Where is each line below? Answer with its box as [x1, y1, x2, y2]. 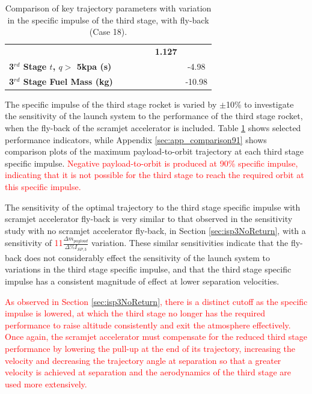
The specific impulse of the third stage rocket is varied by [5, 97, 217, 110]
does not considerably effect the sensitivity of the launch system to [24, 251, 271, 263]
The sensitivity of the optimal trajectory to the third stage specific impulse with [5, 200, 301, 213]
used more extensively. [5, 377, 87, 390]
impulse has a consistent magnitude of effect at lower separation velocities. [5, 274, 280, 287]
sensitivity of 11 [5, 236, 63, 249]
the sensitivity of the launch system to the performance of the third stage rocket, [5, 109, 303, 122]
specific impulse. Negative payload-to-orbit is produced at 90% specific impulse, [5, 156, 298, 169]
